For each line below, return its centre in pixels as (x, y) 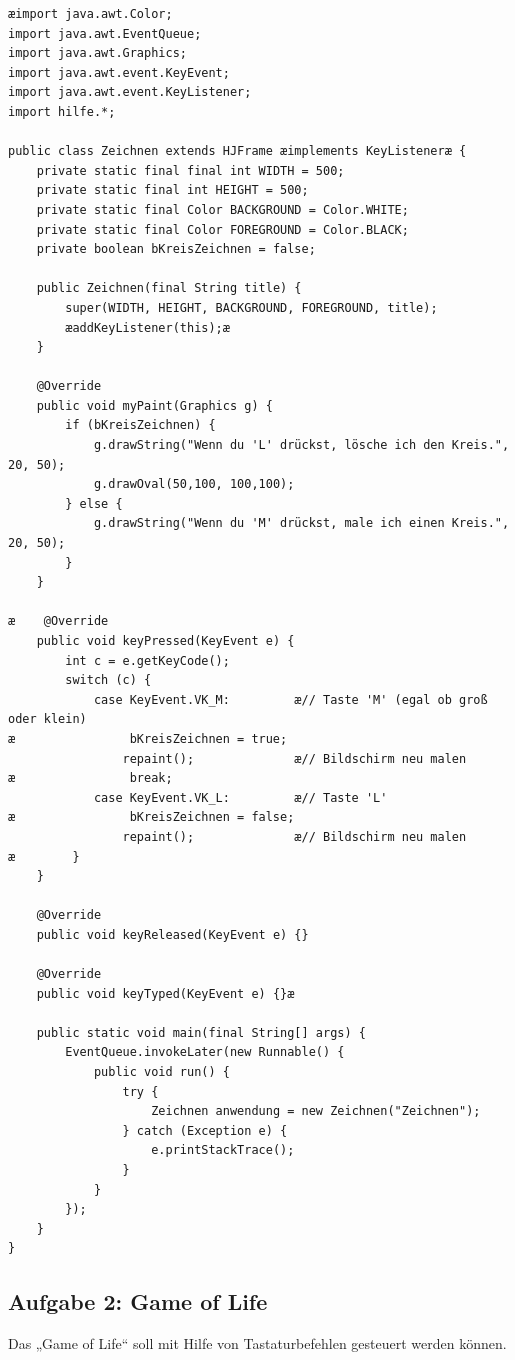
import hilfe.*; (62, 111)
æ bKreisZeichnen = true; (148, 738)
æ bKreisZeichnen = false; (151, 817)
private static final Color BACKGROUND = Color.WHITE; (222, 209)
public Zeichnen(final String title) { (169, 288)
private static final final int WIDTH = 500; (190, 170)
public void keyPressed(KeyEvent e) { (165, 641)
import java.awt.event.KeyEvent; (119, 72)
